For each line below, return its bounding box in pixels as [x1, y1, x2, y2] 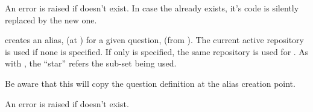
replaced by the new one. [5, 13, 97, 26]
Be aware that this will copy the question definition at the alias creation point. [5, 77, 296, 89]
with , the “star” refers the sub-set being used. [5, 57, 177, 69]
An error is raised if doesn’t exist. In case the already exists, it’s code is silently [5, 2, 299, 14]
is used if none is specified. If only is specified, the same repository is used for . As [5, 45, 309, 57]
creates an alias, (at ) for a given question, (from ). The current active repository [5, 34, 305, 46]
